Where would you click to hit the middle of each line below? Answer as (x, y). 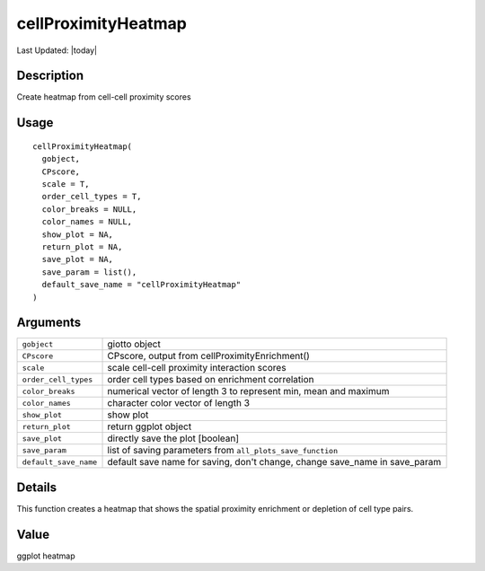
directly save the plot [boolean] (173, 438)
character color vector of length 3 (179, 403)
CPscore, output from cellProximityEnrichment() (208, 356)
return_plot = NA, (82, 246)
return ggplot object (150, 426)
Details (37, 487)
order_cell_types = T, (92, 197)
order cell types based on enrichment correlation (211, 380)
